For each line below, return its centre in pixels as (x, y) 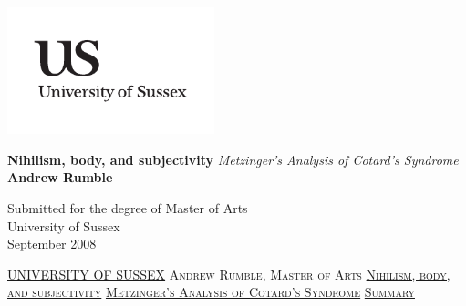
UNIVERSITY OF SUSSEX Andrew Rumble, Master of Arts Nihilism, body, (229, 274)
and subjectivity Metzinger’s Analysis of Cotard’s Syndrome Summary (211, 292)
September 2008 (52, 244)
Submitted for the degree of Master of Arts (128, 207)
